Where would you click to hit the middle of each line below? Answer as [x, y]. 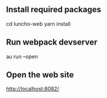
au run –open [22, 56]
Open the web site [40, 75]
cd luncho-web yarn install [39, 23]
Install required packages [54, 10]
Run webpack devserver [52, 43]
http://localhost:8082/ [33, 89]
